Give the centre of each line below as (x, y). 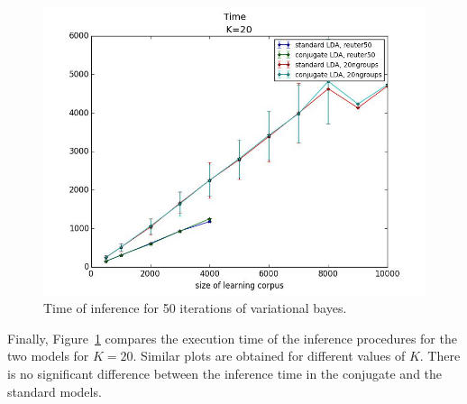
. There (440, 356)
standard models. (55, 391)
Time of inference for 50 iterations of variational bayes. (195, 308)
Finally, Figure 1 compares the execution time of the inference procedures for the (232, 338)
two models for (48, 356)
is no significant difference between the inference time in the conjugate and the (225, 373)
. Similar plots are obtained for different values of (269, 356)
